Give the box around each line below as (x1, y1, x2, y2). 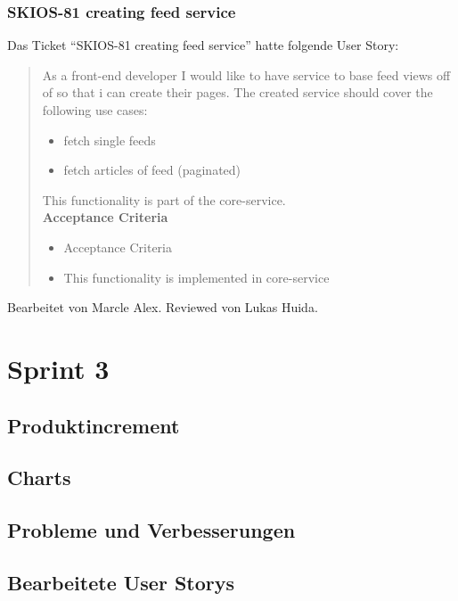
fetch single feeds (63, 130, 156, 149)
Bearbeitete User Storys (7, 568, 235, 596)
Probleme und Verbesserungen (7, 516, 296, 544)
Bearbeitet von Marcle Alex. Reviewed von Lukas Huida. (7, 298, 318, 317)
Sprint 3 (7, 350, 110, 386)
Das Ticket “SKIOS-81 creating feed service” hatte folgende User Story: (7, 36, 399, 54)
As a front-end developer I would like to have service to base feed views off (42, 65, 451, 84)
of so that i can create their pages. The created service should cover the (42, 83, 433, 102)
